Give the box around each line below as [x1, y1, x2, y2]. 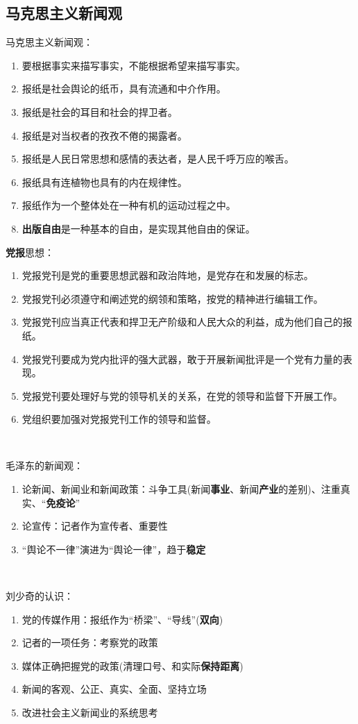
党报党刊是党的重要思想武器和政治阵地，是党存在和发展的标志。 [22, 268, 314, 283]
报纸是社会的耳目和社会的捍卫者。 [22, 104, 178, 119]
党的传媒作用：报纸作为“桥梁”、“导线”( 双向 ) [22, 612, 223, 626]
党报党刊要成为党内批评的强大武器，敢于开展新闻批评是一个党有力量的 [22, 351, 343, 366]
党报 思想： [6, 244, 54, 259]
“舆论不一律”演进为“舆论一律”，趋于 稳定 [22, 541, 206, 556]
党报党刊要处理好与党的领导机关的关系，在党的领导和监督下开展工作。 [22, 388, 343, 403]
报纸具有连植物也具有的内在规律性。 [22, 174, 187, 189]
